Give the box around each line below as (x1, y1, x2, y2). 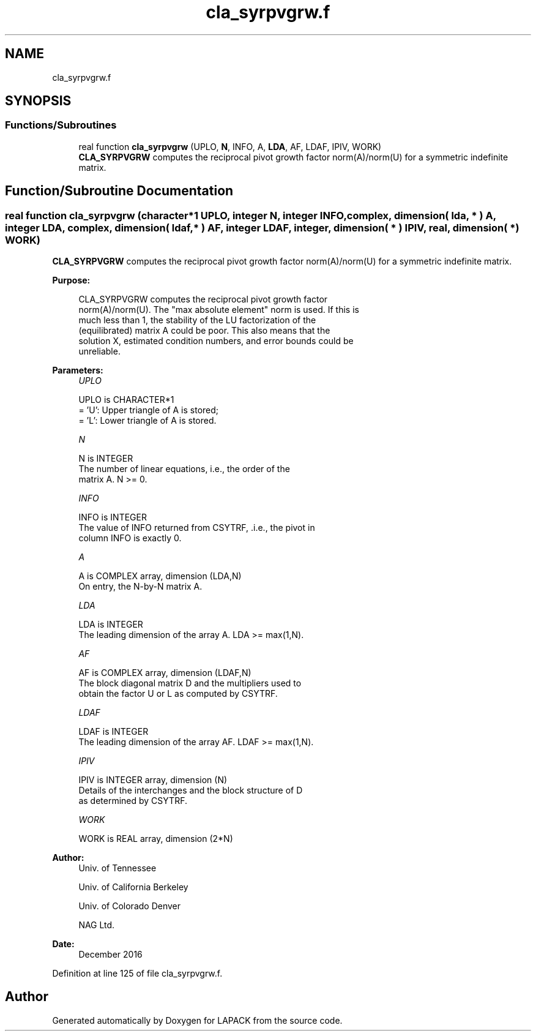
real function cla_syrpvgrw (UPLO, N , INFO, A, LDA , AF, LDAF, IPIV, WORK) (78, 141, 382, 152)
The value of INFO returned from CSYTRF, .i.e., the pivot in (78, 522, 315, 533)
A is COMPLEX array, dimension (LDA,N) (78, 571, 242, 582)
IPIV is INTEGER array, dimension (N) (78, 775, 228, 786)
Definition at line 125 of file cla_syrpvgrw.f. (52, 968, 223, 979)
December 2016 (78, 949, 143, 960)
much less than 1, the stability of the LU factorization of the (78, 315, 316, 326)
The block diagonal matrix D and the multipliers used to (78, 678, 302, 689)
